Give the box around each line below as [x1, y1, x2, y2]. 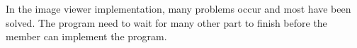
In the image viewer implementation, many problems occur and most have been [6, 1, 351, 16]
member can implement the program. [6, 29, 167, 44]
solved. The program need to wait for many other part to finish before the [6, 15, 327, 30]
